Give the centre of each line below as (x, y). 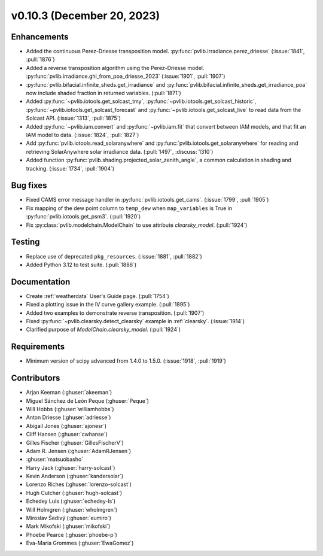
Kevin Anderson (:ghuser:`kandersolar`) (75, 476)
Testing (25, 242)
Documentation (41, 282)
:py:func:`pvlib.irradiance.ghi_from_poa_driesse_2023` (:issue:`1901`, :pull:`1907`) (126, 76)
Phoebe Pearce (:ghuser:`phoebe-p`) (72, 534)
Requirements (38, 347)
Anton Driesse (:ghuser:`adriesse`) (68, 417)
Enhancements (40, 37)
